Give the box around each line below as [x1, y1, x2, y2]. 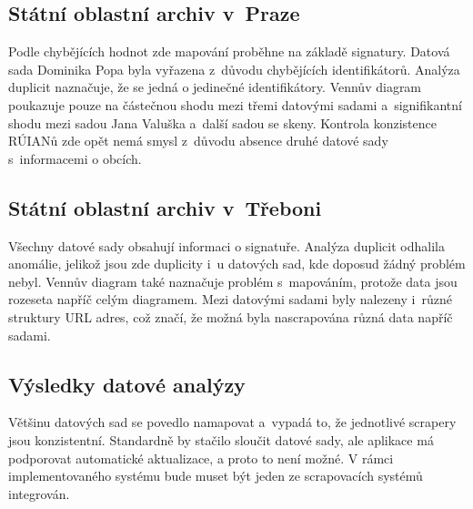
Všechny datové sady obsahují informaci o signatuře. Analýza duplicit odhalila [8, 236, 445, 255]
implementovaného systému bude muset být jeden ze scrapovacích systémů [8, 466, 423, 485]
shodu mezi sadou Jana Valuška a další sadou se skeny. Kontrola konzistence [8, 113, 438, 132]
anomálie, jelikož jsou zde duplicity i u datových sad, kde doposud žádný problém [8, 254, 466, 273]
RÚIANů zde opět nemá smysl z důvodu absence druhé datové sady [8, 131, 388, 150]
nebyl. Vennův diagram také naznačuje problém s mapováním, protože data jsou [8, 271, 458, 290]
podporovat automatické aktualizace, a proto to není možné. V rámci [8, 448, 394, 467]
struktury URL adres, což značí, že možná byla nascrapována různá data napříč [8, 307, 453, 326]
